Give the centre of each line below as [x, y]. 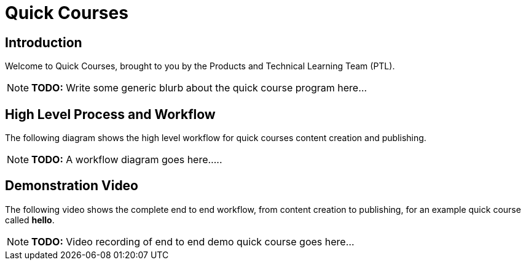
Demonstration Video [72, 186]
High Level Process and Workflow [110, 114]
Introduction [44, 42]
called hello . [30, 220]
